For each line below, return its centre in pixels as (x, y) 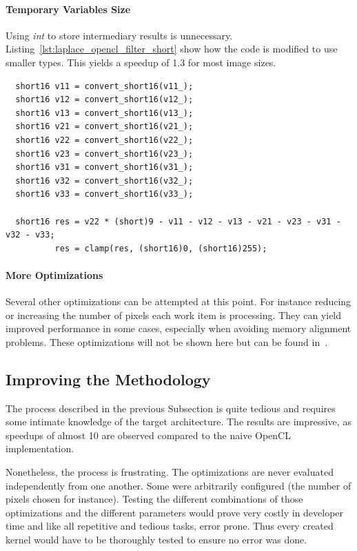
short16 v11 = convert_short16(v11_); (104, 86)
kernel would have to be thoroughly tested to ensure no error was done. (156, 540)
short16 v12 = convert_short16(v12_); (104, 100)
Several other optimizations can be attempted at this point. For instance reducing (178, 301)
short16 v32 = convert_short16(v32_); (104, 181)
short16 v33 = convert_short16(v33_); (104, 194)
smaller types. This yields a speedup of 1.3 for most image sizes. (141, 62)
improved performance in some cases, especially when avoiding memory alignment (178, 328)
